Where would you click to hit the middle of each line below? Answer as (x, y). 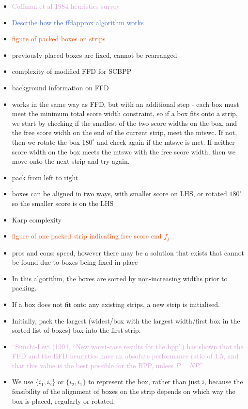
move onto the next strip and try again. (71, 161)
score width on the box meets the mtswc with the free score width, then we (124, 151)
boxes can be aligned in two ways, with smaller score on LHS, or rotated (119, 194)
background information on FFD (60, 87)
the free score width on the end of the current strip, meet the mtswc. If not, (124, 132)
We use (23, 382)
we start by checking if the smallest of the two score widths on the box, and (124, 123)
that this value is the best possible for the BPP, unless (93, 365)
